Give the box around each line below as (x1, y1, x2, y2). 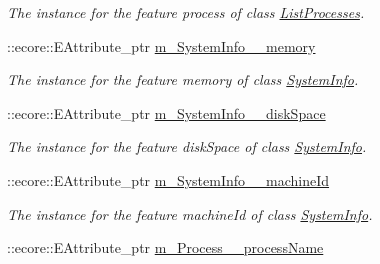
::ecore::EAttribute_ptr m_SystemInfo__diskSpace (7, 102, 326, 123)
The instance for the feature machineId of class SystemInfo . (7, 203, 373, 224)
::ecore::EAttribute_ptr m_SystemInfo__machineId (7, 169, 330, 190)
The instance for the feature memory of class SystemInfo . (7, 69, 359, 90)
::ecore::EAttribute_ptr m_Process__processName (7, 237, 324, 258)
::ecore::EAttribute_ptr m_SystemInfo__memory (7, 35, 316, 56)
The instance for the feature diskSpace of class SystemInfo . (7, 136, 367, 157)
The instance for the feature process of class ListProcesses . (7, 2, 365, 22)
